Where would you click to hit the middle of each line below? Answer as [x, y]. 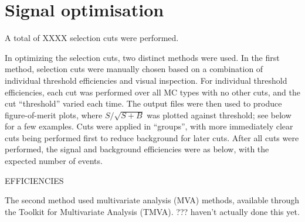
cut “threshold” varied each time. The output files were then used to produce [143, 103]
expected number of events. [54, 161]
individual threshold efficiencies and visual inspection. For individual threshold [146, 80]
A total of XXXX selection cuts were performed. [92, 38]
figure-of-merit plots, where [54, 115]
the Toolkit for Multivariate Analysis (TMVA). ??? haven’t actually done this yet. [152, 211]
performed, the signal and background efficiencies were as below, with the [137, 149]
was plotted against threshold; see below [219, 115]
